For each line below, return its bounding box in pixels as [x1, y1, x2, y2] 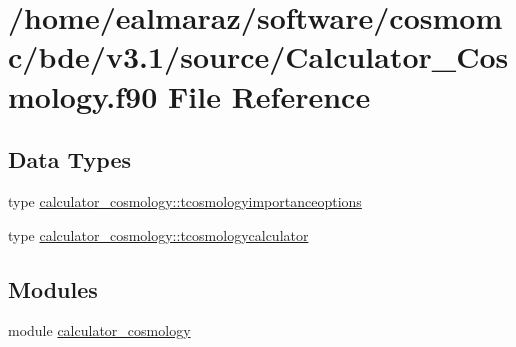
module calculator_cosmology [8, 320, 191, 341]
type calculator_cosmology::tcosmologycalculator [8, 224, 309, 245]
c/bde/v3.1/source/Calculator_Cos [8, 36, 509, 77]
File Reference [168, 75, 371, 116]
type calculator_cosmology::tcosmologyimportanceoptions [8, 190, 362, 211]
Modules [8, 273, 98, 304]
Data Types [8, 144, 131, 175]
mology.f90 [8, 75, 158, 116]
